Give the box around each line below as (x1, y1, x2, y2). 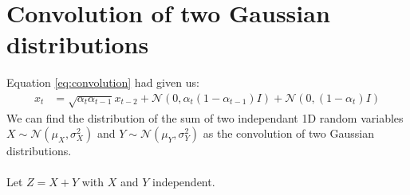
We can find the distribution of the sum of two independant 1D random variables (6, 109, 404, 126)
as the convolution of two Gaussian (203, 125, 374, 142)
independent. (152, 174, 215, 190)
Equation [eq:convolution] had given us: (6, 74, 199, 91)
